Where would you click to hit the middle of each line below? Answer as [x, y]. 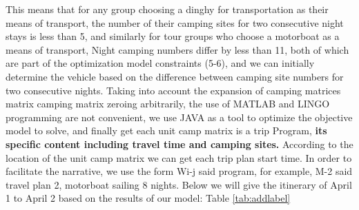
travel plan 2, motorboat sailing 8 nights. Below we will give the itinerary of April [179, 184]
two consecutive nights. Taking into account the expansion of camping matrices [173, 90]
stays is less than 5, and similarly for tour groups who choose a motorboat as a [173, 36]
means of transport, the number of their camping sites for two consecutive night [175, 22]
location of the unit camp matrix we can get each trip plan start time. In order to [179, 157]
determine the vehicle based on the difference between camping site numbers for [175, 76]
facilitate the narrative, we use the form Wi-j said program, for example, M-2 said [179, 171]
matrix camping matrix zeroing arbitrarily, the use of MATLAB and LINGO [168, 104]
